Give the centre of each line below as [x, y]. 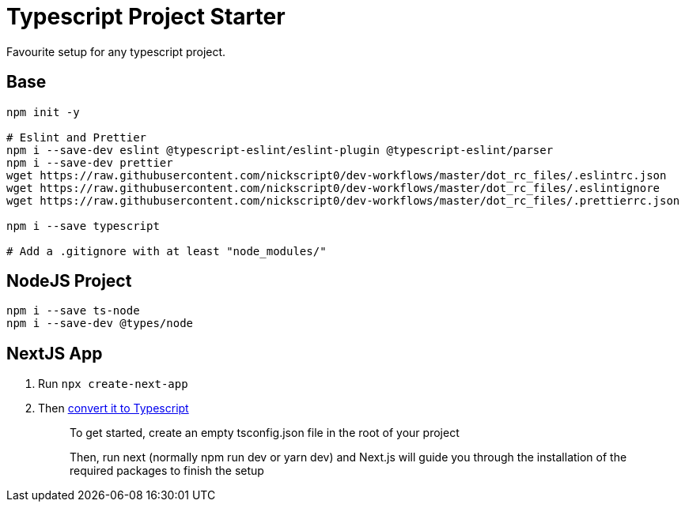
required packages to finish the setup [167, 471]
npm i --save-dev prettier [90, 162]
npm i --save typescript [83, 226]
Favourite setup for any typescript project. [116, 51]
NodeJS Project [69, 281]
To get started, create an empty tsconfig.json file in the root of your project [265, 433]
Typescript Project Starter [146, 17]
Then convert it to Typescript [114, 408]
